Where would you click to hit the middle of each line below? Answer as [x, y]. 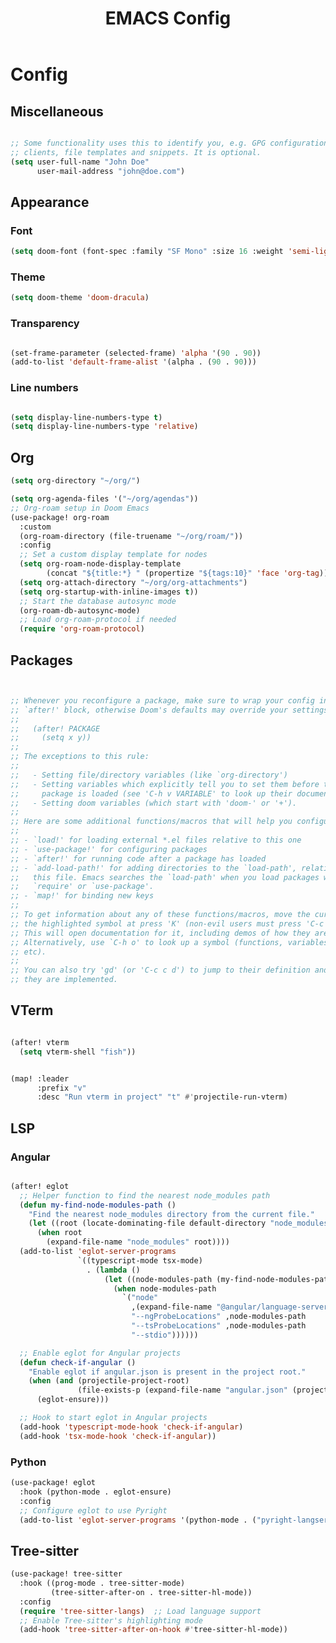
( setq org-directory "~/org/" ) [75, 481]
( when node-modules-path [165, 1288]
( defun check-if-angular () [78, 1362]
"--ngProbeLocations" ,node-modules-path [219, 1317]
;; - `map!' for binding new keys [82, 896]
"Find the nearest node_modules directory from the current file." [171, 1214]
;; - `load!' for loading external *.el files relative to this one [156, 840]
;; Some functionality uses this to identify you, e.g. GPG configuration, [171, 143]
